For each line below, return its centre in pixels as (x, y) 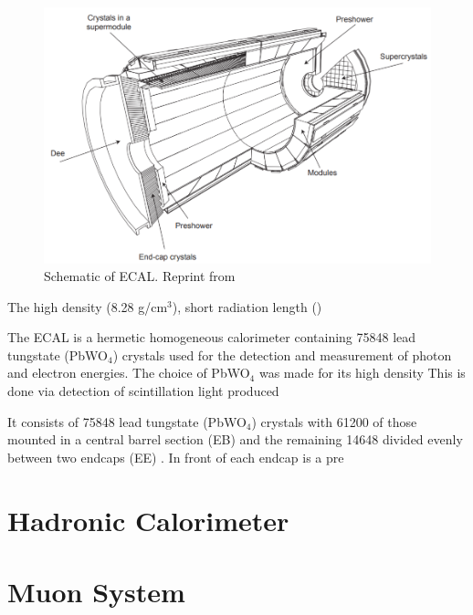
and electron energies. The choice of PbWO (129, 373)
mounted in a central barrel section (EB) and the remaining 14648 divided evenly (235, 439)
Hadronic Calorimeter (148, 520)
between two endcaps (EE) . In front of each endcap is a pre (176, 457)
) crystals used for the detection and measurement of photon (282, 354)
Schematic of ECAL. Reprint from (140, 276)
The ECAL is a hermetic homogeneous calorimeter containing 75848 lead (212, 337)
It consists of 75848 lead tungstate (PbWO (127, 421)
